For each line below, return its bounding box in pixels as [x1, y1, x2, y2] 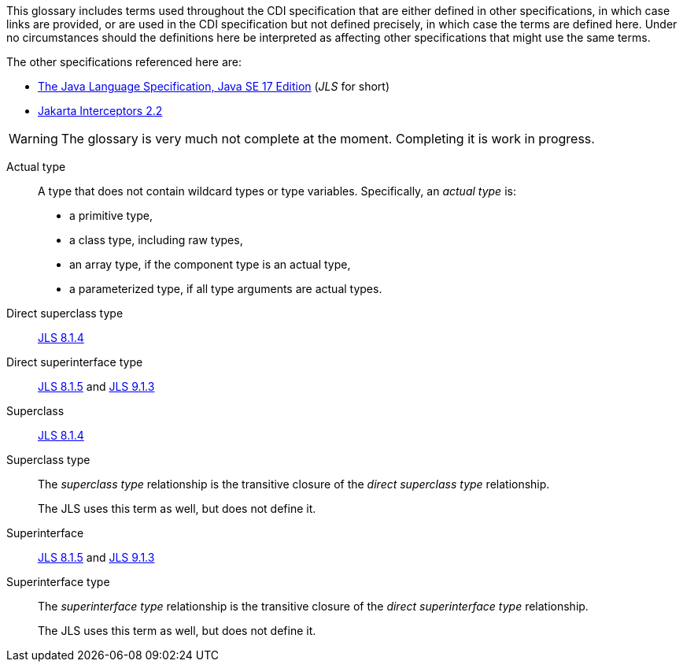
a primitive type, [69, 209, 153, 222]
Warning [9, 131, 58, 147]
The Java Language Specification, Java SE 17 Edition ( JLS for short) [38, 80, 390, 93]
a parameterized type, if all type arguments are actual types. [69, 282, 382, 295]
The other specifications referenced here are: [6, 55, 242, 69]
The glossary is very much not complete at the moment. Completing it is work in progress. [61, 131, 595, 147]
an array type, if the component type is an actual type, [69, 258, 351, 271]
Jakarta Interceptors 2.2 [38, 104, 163, 117]
